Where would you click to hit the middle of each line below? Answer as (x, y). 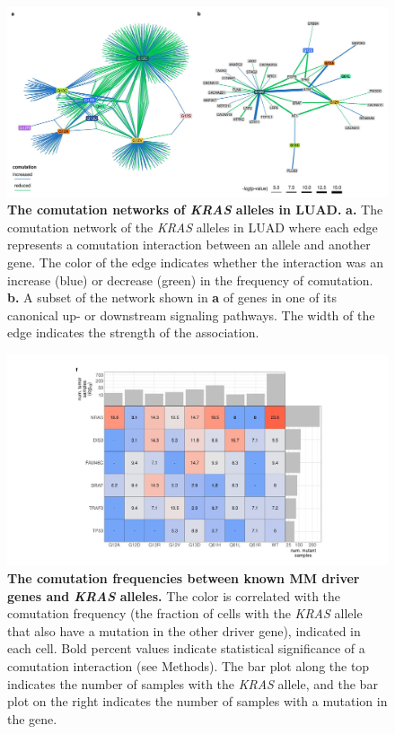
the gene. (32, 718)
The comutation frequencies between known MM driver (184, 578)
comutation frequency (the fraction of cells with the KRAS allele (185, 613)
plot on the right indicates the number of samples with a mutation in (197, 701)
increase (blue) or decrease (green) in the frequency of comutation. (190, 280)
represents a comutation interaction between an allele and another (189, 245)
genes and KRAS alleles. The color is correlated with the (174, 595)
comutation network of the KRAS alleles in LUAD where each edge (193, 227)
